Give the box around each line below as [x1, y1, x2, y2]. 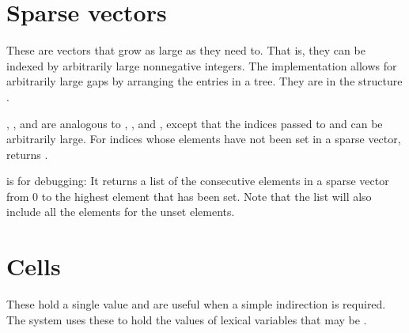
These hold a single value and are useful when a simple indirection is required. [6, 296, 386, 312]
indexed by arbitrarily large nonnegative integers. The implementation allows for [6, 57, 397, 74]
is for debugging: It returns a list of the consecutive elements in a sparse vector [6, 172, 389, 189]
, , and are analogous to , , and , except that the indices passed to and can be [6, 115, 383, 131]
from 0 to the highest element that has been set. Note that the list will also [6, 187, 372, 204]
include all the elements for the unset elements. [6, 203, 235, 220]
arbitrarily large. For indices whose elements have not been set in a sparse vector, [6, 131, 401, 147]
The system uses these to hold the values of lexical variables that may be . [6, 311, 367, 327]
